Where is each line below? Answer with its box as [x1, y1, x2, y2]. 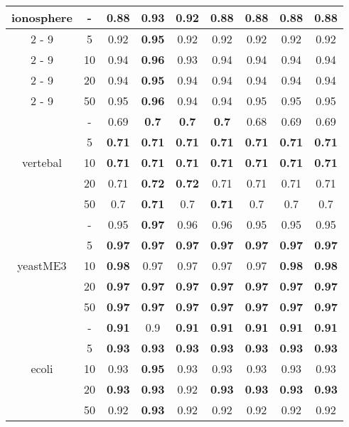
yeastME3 [17, 257, 67, 274]
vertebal [21, 154, 62, 171]
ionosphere [11, 9, 73, 26]
